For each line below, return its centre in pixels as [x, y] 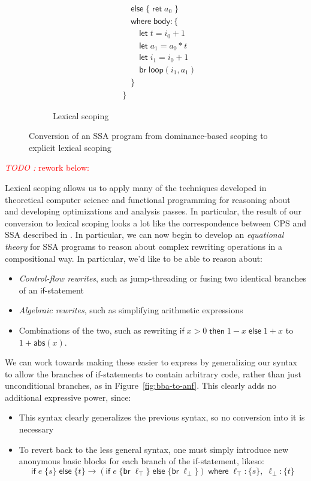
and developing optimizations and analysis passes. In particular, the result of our [153, 211]
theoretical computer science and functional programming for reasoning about [148, 199]
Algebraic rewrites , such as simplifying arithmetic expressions [131, 310]
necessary [36, 429]
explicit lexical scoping [70, 147]
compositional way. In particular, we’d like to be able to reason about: [134, 258]
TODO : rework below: [47, 167]
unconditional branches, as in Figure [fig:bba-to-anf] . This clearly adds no [141, 385]
